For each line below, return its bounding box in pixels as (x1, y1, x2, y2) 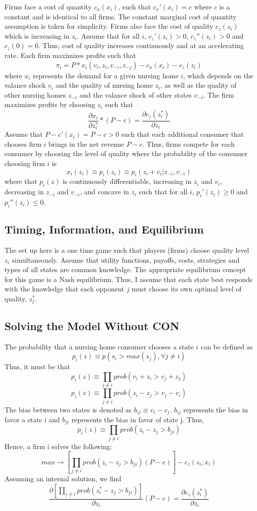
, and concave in (80, 186, 129, 197)
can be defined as (200, 341, 253, 351)
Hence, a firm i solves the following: (4, 441, 112, 451)
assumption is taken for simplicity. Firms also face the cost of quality (4, 21, 214, 31)
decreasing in (4, 186, 44, 197)
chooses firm (4, 138, 42, 149)
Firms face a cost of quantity (4, 1, 92, 11)
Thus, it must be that (4, 361, 70, 372)
